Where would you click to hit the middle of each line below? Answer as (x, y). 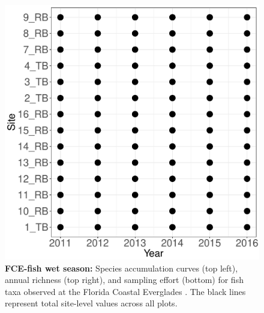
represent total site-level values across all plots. (91, 303)
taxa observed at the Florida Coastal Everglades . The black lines (125, 291)
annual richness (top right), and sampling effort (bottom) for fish (124, 280)
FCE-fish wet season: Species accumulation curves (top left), (121, 268)
